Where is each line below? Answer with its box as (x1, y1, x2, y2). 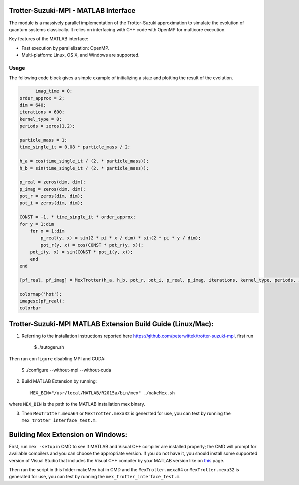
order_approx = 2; (19, 95, 65, 101)
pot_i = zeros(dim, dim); (19, 200, 83, 206)
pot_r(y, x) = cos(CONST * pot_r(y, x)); (40, 242, 144, 248)
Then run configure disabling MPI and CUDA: (9, 355, 106, 362)
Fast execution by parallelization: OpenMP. (21, 45, 110, 51)
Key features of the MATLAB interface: (9, 36, 88, 42)
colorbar (19, 305, 41, 311)
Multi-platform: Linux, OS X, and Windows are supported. (21, 52, 140, 58)
